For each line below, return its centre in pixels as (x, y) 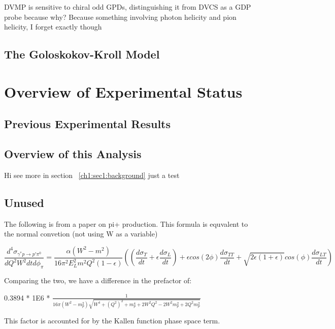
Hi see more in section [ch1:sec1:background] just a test (92, 175)
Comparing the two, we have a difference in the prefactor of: (98, 280)
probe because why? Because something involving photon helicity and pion (120, 17)
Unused (24, 202)
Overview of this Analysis (73, 154)
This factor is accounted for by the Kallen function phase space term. (112, 321)
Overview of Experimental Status (123, 91)
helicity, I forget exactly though (53, 27)
